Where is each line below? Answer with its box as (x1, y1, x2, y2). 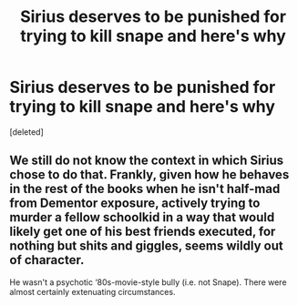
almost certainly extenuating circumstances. (9, 286, 176, 297)
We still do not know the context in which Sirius (9, 153, 284, 168)
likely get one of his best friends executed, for (9, 224, 276, 240)
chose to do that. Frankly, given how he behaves (9, 167, 290, 183)
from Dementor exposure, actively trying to (9, 196, 261, 211)
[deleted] (9, 126, 44, 138)
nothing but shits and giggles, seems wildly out (9, 239, 284, 254)
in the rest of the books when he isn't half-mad (9, 181, 281, 197)
